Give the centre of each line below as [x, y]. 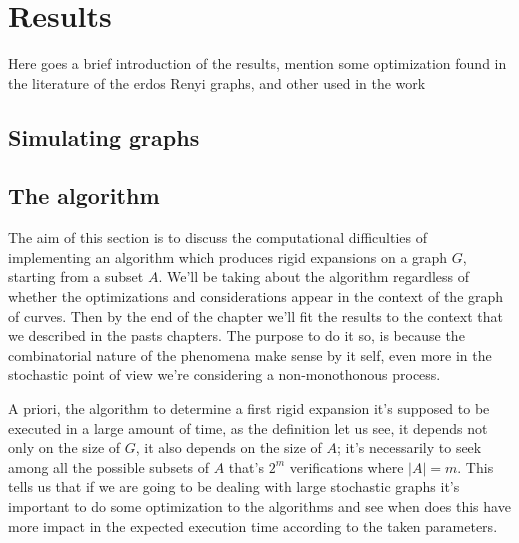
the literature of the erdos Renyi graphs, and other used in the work [217, 82]
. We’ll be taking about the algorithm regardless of [314, 276]
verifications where [346, 466]
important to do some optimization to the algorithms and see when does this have [259, 506]
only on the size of [64, 447]
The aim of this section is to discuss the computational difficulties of [217, 237]
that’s [246, 466]
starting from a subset [76, 276]
